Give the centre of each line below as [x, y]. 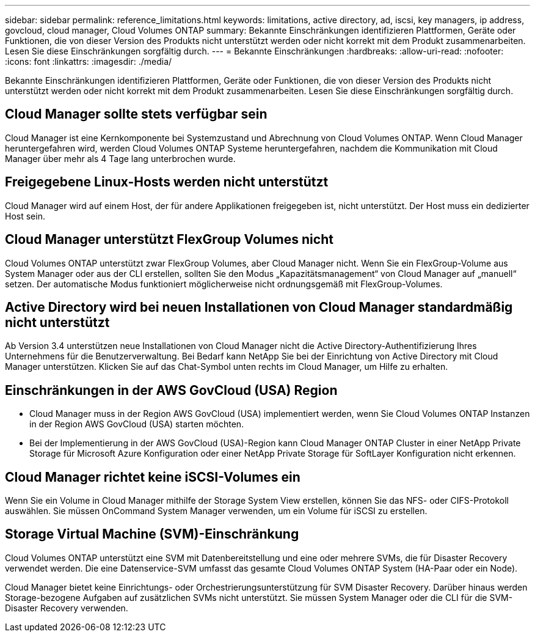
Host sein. [25, 216]
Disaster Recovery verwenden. [67, 608]
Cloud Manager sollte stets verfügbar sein [136, 114]
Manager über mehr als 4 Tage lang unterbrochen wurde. [120, 158]
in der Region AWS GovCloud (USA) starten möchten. [137, 424]
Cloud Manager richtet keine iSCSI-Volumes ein [153, 477]
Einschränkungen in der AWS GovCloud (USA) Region [171, 390]
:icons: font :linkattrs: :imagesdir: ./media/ [89, 61]
